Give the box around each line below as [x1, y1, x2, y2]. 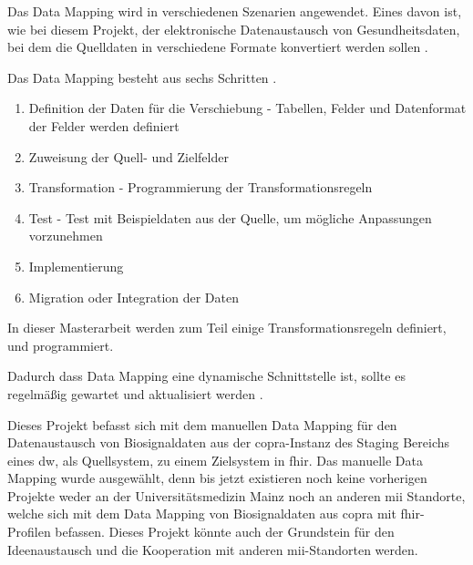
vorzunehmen [28, 226, 103, 245]
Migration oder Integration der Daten [28, 287, 240, 306]
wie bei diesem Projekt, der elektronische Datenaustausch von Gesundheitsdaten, [7, 19, 460, 38]
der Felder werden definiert [28, 116, 180, 135]
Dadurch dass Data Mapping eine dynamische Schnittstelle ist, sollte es [7, 366, 406, 385]
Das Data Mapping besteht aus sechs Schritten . [7, 67, 277, 87]
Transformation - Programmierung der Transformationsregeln [28, 178, 373, 197]
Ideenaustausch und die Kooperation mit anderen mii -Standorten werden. [7, 539, 418, 559]
